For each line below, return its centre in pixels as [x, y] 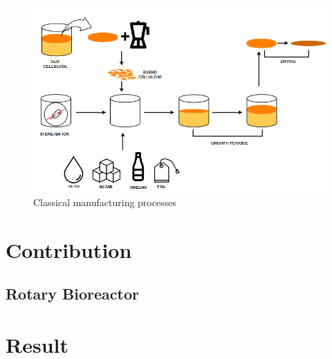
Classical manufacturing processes [105, 202]
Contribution [69, 249]
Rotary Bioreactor [72, 294]
